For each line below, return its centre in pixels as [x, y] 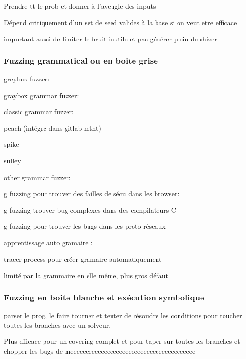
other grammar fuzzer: [37, 177]
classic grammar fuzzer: [39, 111]
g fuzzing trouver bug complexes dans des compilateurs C [90, 209]
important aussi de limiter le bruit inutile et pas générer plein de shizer [111, 39]
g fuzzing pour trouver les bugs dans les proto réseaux [85, 226]
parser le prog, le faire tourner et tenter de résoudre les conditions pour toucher [123, 315]
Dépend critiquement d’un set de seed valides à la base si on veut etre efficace [121, 22]
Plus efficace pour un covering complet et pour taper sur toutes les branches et [122, 341]
